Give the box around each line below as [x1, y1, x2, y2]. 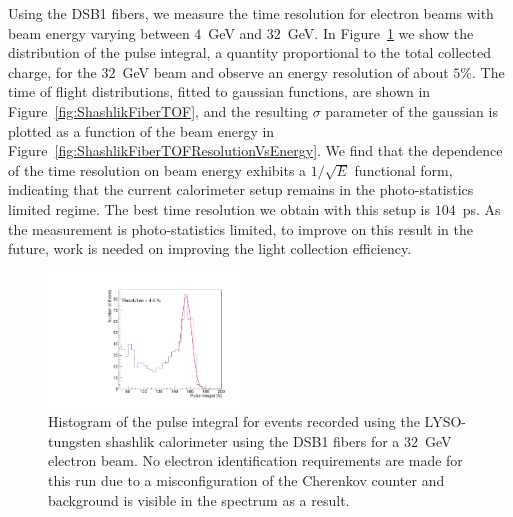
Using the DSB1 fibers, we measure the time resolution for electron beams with [8, 3, 494, 23]
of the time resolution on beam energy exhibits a [8, 159, 307, 180]
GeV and [208, 22, 263, 43]
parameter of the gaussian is [325, 100, 498, 121]
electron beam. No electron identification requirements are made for [48, 450, 463, 471]
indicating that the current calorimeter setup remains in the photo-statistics [8, 179, 474, 200]
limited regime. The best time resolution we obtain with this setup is [8, 198, 430, 219]
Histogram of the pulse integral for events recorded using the [48, 411, 420, 432]
